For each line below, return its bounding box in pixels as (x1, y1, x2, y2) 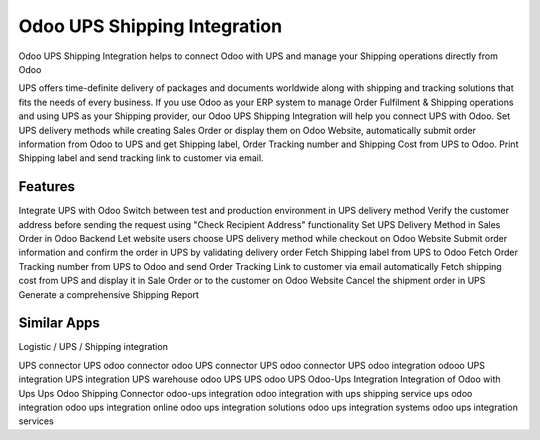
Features (18, 178, 75, 195)
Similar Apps (18, 315, 100, 332)
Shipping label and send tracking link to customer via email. (18, 152, 264, 164)
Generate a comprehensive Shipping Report (18, 288, 200, 300)
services (18, 415, 54, 427)
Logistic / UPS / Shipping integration (18, 341, 169, 353)
